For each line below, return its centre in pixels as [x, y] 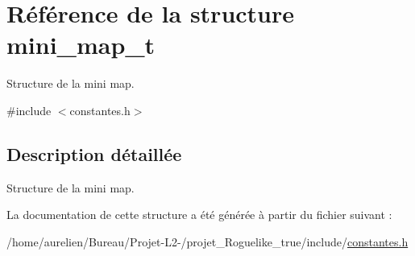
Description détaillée [94, 153]
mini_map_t [81, 45]
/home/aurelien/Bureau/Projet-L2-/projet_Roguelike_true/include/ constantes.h [207, 241]
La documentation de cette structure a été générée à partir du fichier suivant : [199, 215]
